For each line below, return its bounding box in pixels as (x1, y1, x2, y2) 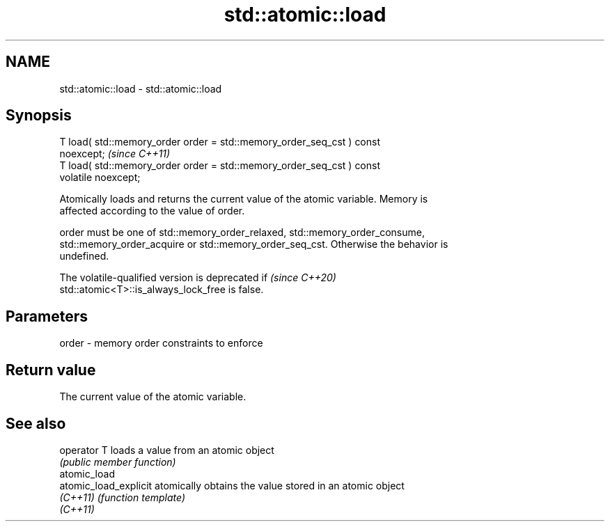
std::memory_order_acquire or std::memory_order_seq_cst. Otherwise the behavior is (59, 238, 448, 251)
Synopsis (6, 107, 72, 125)
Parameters (6, 307, 88, 325)
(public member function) (59, 455, 176, 468)
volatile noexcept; (59, 171, 141, 184)
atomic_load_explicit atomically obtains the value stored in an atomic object (59, 479, 405, 491)
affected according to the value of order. (59, 205, 245, 217)
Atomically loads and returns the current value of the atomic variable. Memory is (59, 193, 428, 205)
